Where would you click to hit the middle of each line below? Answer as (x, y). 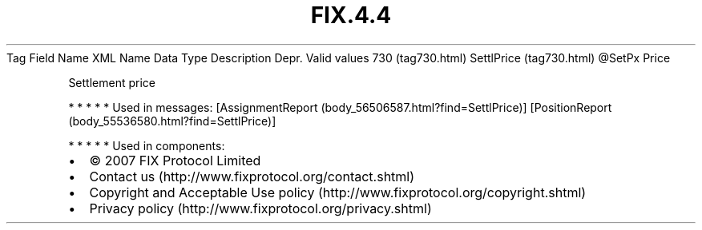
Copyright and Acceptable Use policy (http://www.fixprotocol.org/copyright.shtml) (338, 192)
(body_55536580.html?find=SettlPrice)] (172, 121)
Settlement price (112, 82)
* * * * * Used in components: (147, 145)
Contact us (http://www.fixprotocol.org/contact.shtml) (252, 176)
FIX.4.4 (351, 15)
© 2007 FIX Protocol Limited (175, 160)
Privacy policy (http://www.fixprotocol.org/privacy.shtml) (260, 208)
